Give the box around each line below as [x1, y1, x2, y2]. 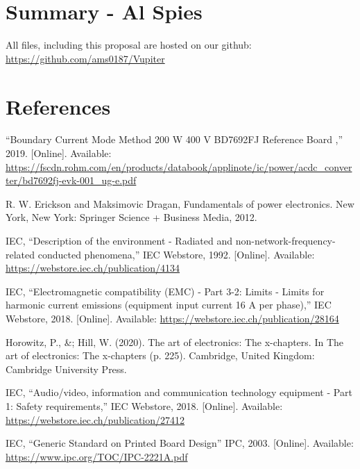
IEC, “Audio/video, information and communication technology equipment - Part [6, 385, 352, 400]
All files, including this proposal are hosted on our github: [6, 38, 252, 52]
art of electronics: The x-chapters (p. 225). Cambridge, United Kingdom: [6, 348, 315, 363]
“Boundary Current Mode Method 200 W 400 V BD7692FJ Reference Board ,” [6, 132, 343, 147]
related [6, 247, 35, 261]
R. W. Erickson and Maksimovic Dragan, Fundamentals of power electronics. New [6, 196, 354, 211]
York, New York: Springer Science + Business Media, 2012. [6, 210, 257, 224]
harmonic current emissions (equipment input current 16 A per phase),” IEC [6, 297, 332, 312]
